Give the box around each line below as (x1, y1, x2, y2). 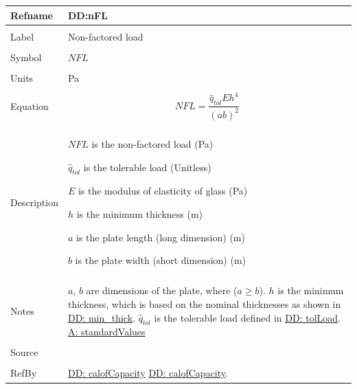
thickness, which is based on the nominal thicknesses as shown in (67, 296, 341, 311)
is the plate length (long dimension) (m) (76, 230, 245, 244)
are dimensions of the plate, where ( (86, 283, 238, 298)
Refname (10, 8, 53, 22)
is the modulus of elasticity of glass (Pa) (78, 184, 248, 198)
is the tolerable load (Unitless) (83, 159, 211, 174)
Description (10, 194, 58, 209)
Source (10, 345, 38, 359)
